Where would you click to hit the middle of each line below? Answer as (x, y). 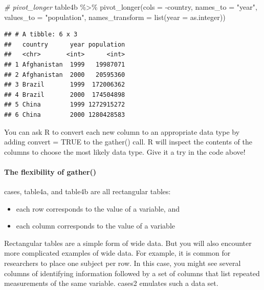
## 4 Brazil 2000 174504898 (65, 95)
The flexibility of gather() (50, 171)
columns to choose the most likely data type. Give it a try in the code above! (125, 151)
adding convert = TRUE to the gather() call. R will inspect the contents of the (128, 142)
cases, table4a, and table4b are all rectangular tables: (87, 191)
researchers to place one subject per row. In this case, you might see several (123, 263)
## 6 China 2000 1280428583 (65, 115)
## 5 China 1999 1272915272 (65, 105)
